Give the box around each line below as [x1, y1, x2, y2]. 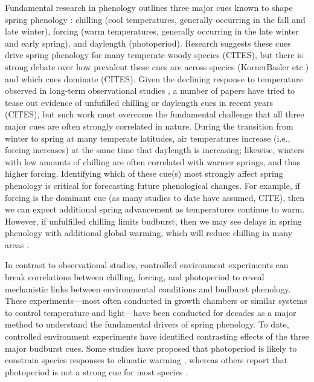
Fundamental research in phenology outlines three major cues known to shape [5, 1, 293, 13]
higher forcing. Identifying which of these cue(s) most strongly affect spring [5, 167, 283, 180]
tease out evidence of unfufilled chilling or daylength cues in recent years [5, 96, 274, 108]
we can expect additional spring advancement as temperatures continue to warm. [5, 203, 305, 216]
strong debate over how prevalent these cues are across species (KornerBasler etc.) [5, 60, 309, 73]
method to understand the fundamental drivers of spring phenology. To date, [5, 318, 289, 331]
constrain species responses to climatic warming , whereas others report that [5, 354, 288, 366]
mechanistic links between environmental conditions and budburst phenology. [5, 282, 291, 295]
